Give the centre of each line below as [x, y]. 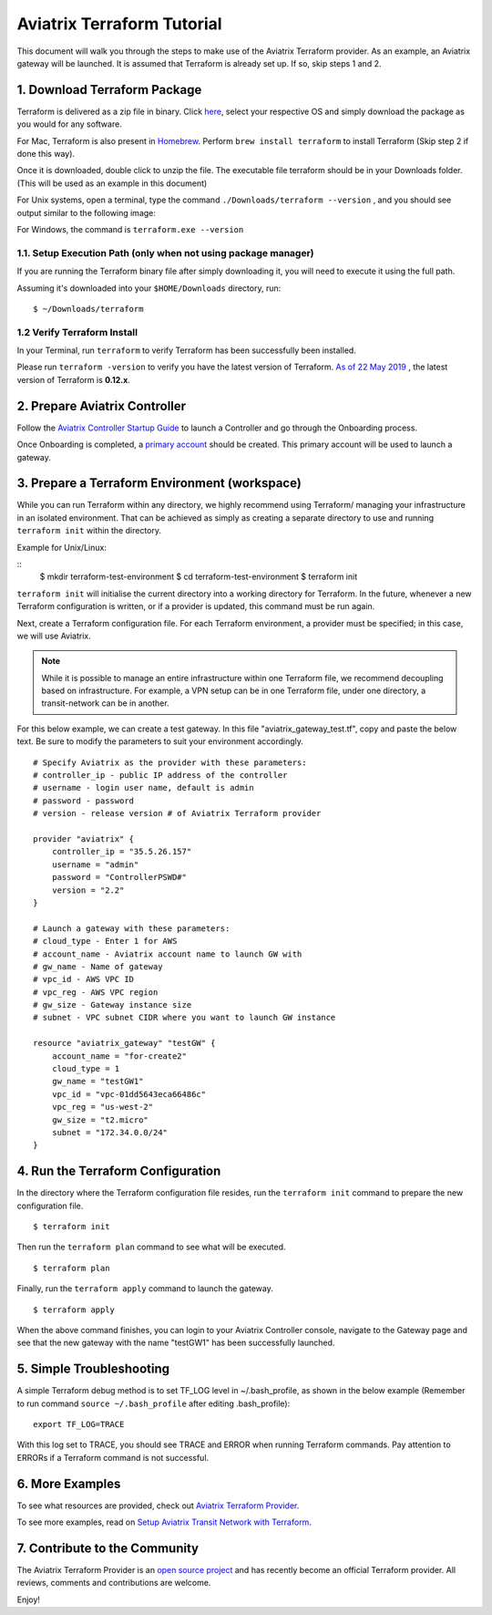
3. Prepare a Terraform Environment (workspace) [159, 483]
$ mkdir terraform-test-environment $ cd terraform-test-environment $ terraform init [199, 577]
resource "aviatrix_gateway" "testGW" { [124, 1043]
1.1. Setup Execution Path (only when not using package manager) [165, 253]
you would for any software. [69, 124]
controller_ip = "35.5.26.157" [122, 852]
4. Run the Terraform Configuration [119, 1171]
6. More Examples [69, 1483]
